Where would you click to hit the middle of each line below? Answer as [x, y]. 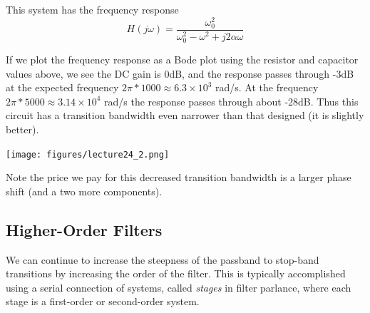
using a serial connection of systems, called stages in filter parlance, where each [179, 287]
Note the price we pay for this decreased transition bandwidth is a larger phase [179, 177]
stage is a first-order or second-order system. [103, 301]
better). [22, 129]
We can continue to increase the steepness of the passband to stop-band [163, 259]
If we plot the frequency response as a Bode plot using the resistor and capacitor [182, 59]
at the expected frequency [62, 87]
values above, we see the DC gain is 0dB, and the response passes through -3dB [180, 73]
